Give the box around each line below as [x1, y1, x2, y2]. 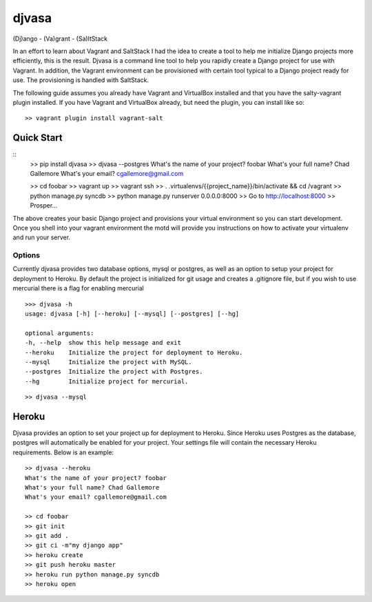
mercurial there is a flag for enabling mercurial [12, 284, 144, 292]
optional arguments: [25, 329, 94, 337]
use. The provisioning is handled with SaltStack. [12, 76, 149, 84]
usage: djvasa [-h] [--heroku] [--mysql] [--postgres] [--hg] [25, 310, 240, 318]
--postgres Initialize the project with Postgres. [25, 368, 203, 376]
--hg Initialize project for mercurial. [25, 377, 189, 385]
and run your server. [12, 233, 71, 241]
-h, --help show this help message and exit [25, 339, 182, 347]
